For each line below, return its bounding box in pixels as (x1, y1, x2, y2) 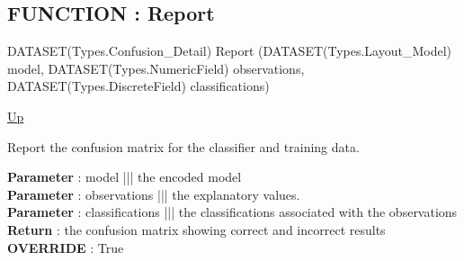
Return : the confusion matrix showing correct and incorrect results (7, 220, 386, 238)
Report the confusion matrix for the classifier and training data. (7, 137, 360, 156)
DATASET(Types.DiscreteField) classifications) (7, 76, 270, 95)
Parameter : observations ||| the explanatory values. (7, 184, 300, 203)
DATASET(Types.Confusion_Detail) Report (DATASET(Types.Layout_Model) (7, 41, 452, 60)
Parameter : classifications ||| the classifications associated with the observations (7, 202, 458, 221)
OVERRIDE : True (7, 238, 124, 256)
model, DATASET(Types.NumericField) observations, (7, 58, 305, 77)
